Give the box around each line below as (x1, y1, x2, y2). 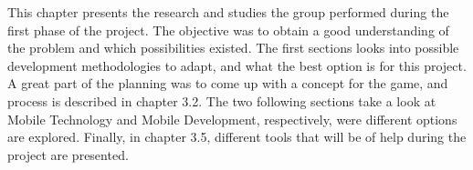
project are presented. (7, 145, 129, 164)
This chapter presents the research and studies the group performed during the (7, 3, 449, 21)
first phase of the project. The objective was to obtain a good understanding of (7, 20, 449, 39)
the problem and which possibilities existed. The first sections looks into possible (7, 38, 459, 57)
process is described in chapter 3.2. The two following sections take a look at (7, 91, 436, 110)
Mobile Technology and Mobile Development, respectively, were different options (7, 109, 457, 128)
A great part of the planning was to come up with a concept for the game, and (7, 74, 448, 93)
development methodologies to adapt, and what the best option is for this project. (7, 55, 467, 75)
